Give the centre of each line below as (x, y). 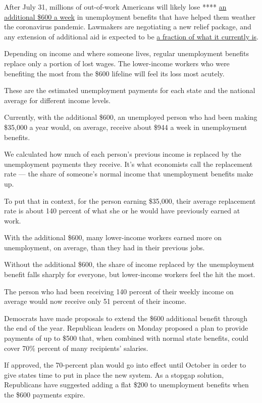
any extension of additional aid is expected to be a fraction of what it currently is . (132, 36)
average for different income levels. (57, 100)
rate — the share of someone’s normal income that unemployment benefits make (129, 174)
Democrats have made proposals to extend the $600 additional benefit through (126, 318)
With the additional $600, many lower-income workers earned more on (113, 237)
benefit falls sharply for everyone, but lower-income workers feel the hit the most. (130, 274)
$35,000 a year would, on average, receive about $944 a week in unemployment (126, 127)
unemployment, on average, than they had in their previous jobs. (104, 247)
